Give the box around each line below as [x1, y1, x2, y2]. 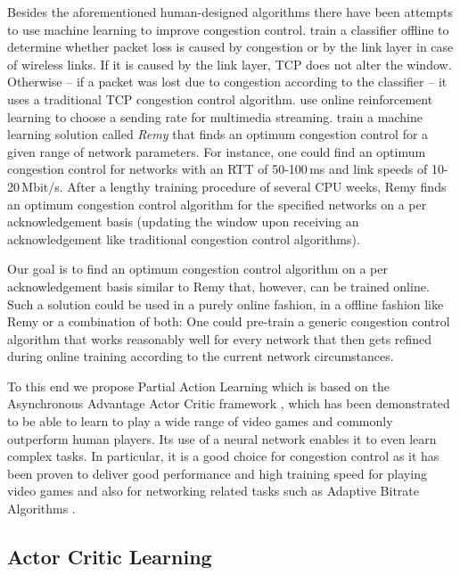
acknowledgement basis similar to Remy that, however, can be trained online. [7, 276, 430, 295]
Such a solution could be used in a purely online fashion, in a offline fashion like [7, 294, 444, 313]
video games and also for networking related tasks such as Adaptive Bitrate [7, 481, 419, 500]
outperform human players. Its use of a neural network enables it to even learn [7, 429, 437, 448]
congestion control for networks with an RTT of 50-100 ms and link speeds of [7, 160, 428, 178]
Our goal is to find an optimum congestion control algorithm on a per [7, 259, 388, 278]
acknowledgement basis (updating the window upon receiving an [7, 212, 359, 231]
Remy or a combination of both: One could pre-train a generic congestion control [7, 312, 450, 331]
